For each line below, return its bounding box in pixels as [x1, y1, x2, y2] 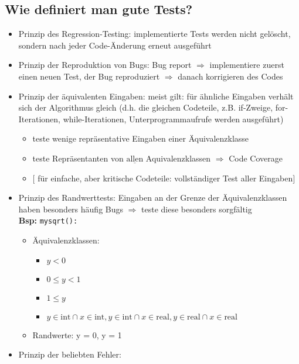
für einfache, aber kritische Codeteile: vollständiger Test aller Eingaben [38, 171, 293, 184]
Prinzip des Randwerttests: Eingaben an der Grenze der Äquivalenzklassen [18, 191, 287, 204]
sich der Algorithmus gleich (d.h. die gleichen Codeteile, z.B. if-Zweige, [18, 101, 273, 114]
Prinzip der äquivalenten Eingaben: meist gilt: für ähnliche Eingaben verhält [18, 90, 294, 102]
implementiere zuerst [209, 59, 284, 71]
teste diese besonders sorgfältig [141, 202, 252, 215]
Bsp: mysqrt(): [18, 214, 78, 226]
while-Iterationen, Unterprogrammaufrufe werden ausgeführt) [63, 112, 284, 125]
